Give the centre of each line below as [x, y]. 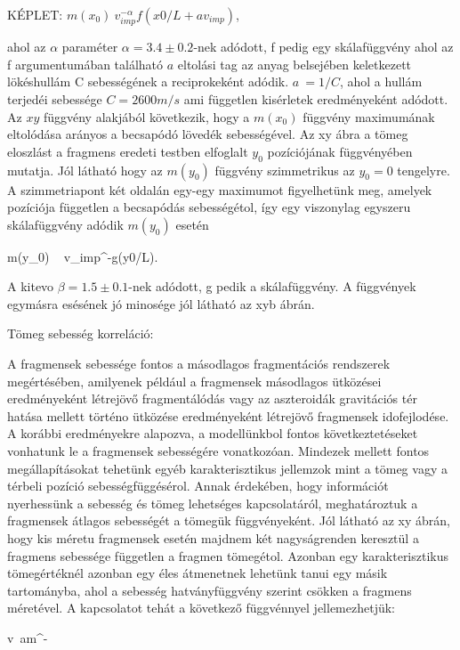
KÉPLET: [35, 14]
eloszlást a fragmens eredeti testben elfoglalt [128, 151]
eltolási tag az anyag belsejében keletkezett [295, 64]
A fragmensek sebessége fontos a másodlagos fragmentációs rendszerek [199, 364]
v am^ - [28, 637]
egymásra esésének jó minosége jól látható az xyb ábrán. [161, 303]
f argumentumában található [85, 64]
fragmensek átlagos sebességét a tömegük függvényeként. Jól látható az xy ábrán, [229, 520]
